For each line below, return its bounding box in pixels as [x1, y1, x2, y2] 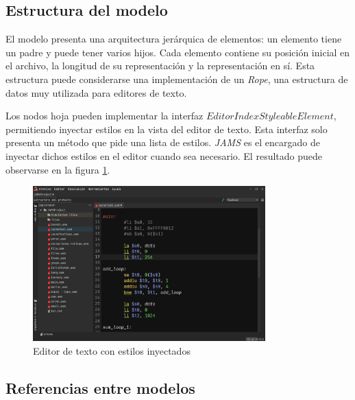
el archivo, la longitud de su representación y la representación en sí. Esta [5, 58, 315, 73]
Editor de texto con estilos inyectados [33, 343, 191, 357]
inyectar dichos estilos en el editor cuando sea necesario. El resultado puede [5, 148, 322, 163]
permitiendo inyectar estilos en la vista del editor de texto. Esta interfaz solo [5, 121, 328, 136]
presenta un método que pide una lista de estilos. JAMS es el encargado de [5, 135, 321, 150]
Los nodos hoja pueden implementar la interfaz [5, 108, 204, 123]
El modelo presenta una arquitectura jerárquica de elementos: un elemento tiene [5, 32, 342, 46]
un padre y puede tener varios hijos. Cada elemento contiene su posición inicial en [5, 45, 350, 59]
